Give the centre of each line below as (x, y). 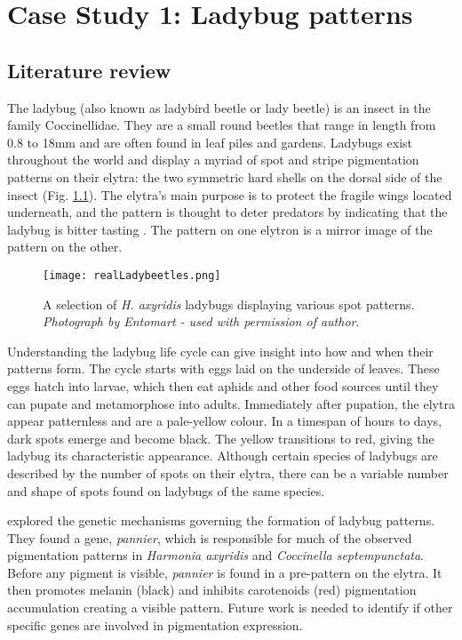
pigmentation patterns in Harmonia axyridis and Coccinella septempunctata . (216, 555)
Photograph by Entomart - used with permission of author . (201, 321)
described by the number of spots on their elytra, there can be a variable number (228, 472)
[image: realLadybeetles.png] (132, 275)
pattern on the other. (65, 247)
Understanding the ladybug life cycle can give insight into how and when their (220, 351)
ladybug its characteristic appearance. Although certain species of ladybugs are (223, 456)
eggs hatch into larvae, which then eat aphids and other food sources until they (223, 385)
